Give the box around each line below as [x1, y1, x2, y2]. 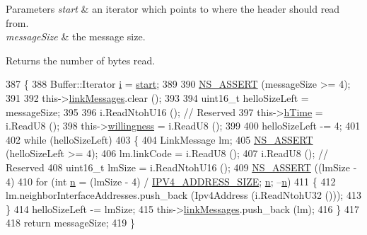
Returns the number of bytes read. [6, 52, 156, 67]
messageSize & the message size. [6, 29, 146, 44]
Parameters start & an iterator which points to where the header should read [6, 1, 340, 16]
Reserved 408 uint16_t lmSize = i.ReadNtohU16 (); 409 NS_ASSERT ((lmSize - [6, 159, 357, 174]
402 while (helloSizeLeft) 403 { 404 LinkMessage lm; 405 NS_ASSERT [6, 132, 313, 147]
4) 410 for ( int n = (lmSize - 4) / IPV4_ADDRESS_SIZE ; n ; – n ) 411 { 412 [6, 173, 336, 188]
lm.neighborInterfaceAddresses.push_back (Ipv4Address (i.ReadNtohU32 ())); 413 [6, 188, 361, 202]
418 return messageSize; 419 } [6, 215, 136, 230]
